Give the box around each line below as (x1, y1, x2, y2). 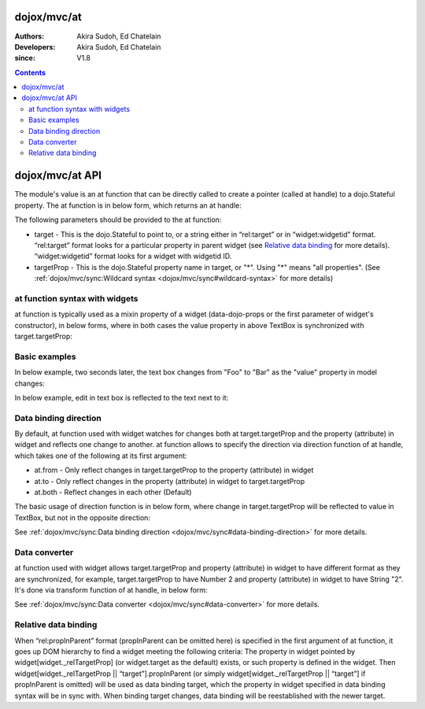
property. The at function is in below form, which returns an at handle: (14, 201, 242, 210)
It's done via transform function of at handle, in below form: (14, 585, 208, 595)
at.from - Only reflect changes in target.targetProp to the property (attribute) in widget (34, 465, 314, 475)
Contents (14, 68, 46, 77)
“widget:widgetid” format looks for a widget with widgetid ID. (34, 252, 232, 261)
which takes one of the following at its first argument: (14, 451, 188, 460)
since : (14, 54, 35, 63)
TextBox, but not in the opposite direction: (14, 512, 151, 523)
